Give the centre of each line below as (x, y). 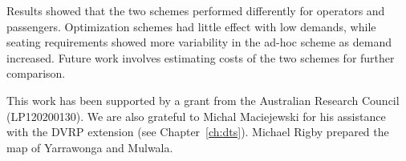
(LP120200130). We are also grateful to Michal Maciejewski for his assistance (196, 116)
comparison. (36, 73)
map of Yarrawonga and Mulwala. (90, 147)
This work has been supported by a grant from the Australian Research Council (203, 100)
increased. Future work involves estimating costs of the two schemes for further (201, 57)
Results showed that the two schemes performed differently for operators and (196, 10)
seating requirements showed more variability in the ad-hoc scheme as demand (199, 42)
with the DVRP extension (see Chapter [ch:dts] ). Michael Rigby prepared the (198, 132)
